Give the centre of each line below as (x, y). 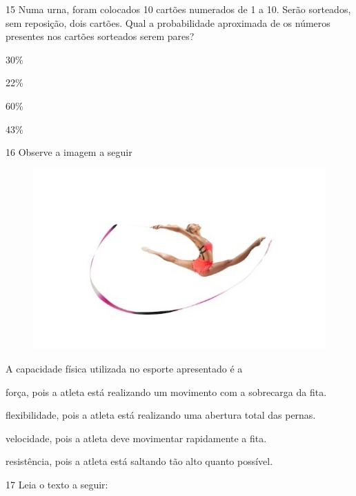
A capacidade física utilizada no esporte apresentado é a (124, 369)
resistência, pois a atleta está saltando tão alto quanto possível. (139, 461)
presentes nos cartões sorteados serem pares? (100, 36)
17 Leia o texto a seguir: (57, 485)
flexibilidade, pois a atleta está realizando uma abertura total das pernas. (161, 415)
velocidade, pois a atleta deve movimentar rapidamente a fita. (136, 438)
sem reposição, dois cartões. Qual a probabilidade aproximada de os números (168, 22)
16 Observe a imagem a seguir (69, 152)
